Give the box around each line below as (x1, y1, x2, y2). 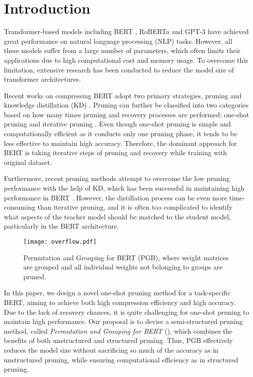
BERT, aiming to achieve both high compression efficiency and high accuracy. (4, 297, 236, 307)
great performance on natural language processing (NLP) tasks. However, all (4, 36, 233, 46)
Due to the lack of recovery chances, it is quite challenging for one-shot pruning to (4, 306, 249, 317)
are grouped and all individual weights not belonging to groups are (23, 262, 223, 272)
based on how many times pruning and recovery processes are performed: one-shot (4, 109, 249, 119)
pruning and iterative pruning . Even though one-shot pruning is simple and (4, 119, 231, 129)
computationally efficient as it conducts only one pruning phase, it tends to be (4, 128, 237, 139)
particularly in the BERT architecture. (4, 221, 119, 231)
